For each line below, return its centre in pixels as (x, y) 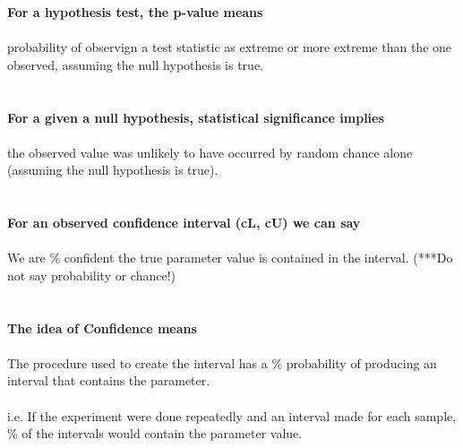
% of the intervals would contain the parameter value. (155, 433)
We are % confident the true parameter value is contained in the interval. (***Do (230, 258)
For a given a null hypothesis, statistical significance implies (196, 117)
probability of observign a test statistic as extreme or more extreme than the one (230, 47)
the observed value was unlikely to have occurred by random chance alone (210, 152)
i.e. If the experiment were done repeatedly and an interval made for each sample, (232, 415)
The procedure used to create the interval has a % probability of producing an (222, 362)
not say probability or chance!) (92, 275)
